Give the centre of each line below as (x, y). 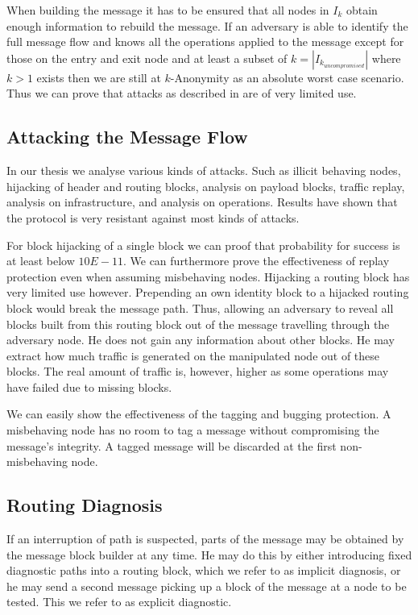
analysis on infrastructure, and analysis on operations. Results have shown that (202, 202)
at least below (41, 261)
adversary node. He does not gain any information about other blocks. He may (201, 340)
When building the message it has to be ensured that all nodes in (168, 10)
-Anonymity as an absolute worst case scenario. (287, 77)
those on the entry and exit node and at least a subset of (147, 58)
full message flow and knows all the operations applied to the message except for (205, 42)
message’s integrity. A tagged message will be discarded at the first (172, 445)
